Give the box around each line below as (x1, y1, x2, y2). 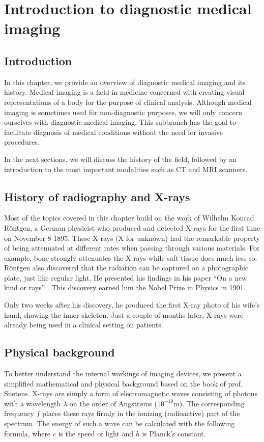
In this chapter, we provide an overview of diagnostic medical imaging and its (4, 76, 246, 87)
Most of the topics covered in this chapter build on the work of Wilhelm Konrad (4, 212, 254, 223)
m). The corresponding (173, 398, 245, 408)
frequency (4, 408, 34, 419)
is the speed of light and (58, 428, 134, 438)
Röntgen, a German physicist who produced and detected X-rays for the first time (4, 222, 260, 233)
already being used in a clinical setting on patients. (4, 319, 163, 330)
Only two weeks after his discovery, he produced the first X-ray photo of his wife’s (4, 299, 260, 310)
